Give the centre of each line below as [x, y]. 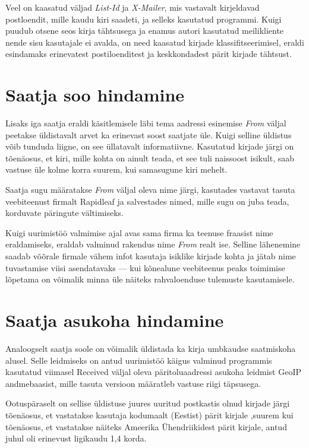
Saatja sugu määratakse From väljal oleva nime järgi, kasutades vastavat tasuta [150, 190]
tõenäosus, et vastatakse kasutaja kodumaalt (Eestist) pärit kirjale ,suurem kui [149, 414]
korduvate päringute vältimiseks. [64, 213]
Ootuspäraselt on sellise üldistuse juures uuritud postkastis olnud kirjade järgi [148, 403]
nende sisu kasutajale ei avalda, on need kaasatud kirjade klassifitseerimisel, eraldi [155, 42]
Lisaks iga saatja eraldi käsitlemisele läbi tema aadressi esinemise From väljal [146, 123]
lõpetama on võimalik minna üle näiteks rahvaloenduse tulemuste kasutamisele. [150, 279]
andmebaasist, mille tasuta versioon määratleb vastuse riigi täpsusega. [133, 383]
